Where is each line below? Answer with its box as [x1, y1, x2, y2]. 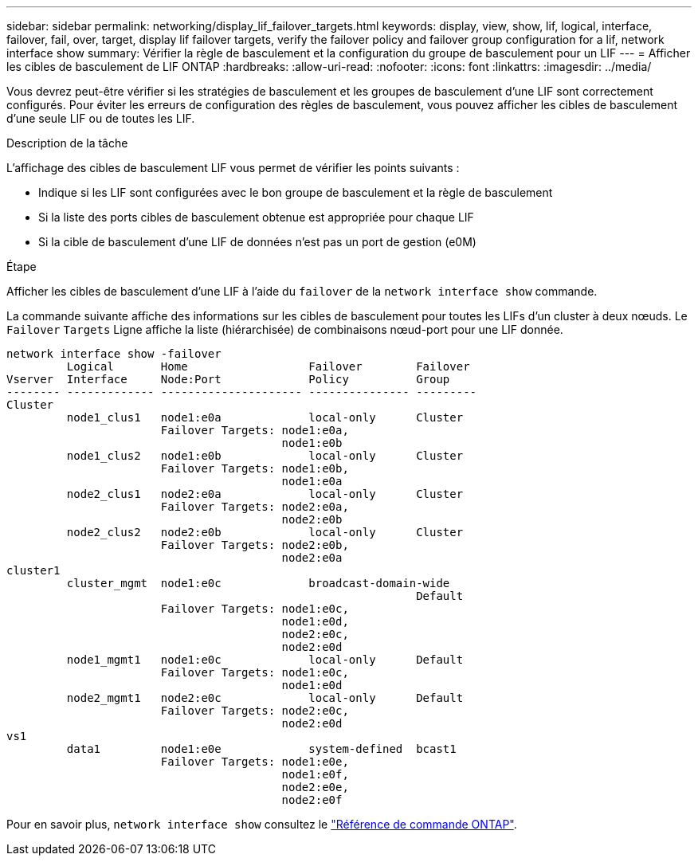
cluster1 [6, 564, 61, 577]
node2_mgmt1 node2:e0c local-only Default [66, 692, 464, 704]
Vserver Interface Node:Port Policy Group [6, 373, 450, 386]
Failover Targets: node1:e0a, [160, 424, 349, 437]
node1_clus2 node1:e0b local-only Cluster [66, 449, 464, 462]
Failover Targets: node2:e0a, [160, 500, 349, 513]
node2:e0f [281, 793, 343, 806]
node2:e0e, [281, 781, 349, 793]
